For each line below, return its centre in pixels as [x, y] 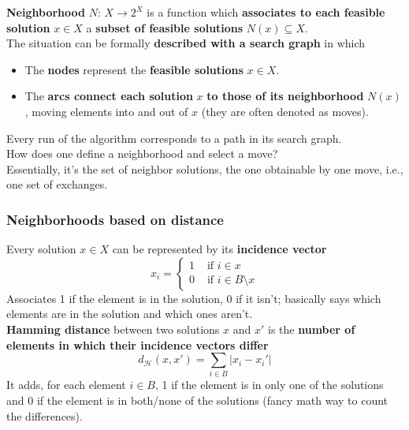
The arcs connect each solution [109, 96]
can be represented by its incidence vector [219, 249]
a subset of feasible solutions [165, 27]
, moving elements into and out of [106, 111]
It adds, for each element [66, 385]
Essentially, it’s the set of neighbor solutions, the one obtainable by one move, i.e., [205, 168]
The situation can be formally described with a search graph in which [186, 43]
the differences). [45, 415]
